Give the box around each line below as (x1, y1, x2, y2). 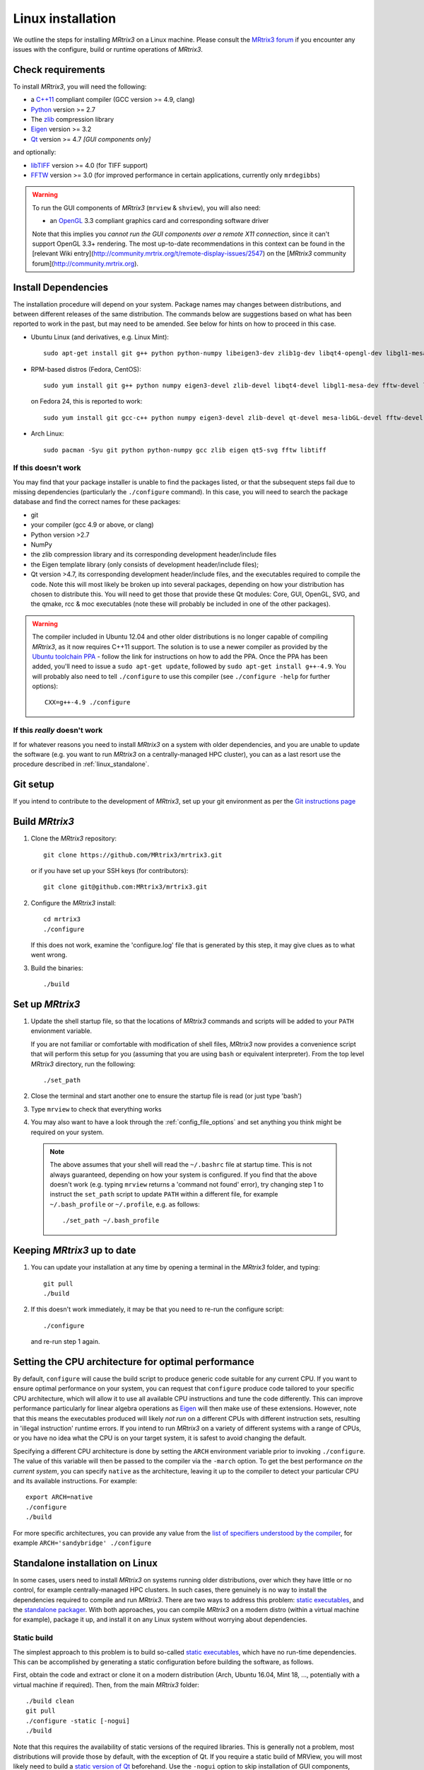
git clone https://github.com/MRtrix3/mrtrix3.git (43, 850, 223, 859)
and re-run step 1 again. (30, 1337, 100, 1346)
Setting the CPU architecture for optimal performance (13, 1356, 254, 1368)
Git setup (13, 779, 54, 791)
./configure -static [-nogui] (25, 1717, 131, 1725)
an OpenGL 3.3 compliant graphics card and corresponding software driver (49, 217, 269, 225)
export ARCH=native (25, 1493, 93, 1501)
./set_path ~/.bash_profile (62, 1216, 160, 1225)
